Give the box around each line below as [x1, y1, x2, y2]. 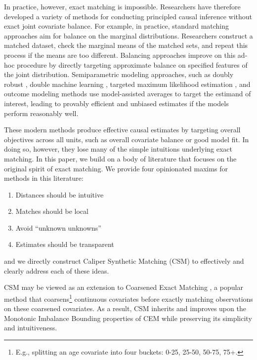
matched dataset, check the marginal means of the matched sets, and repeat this [4, 40, 248, 50]
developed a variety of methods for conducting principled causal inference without [4, 11, 253, 21]
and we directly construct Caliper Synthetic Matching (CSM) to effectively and [4, 256, 244, 266]
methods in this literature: [4, 173, 84, 183]
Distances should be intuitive [15, 189, 104, 200]
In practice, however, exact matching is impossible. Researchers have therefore [4, 1, 241, 11]
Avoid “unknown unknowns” [15, 222, 101, 233]
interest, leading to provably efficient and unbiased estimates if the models [4, 98, 229, 108]
